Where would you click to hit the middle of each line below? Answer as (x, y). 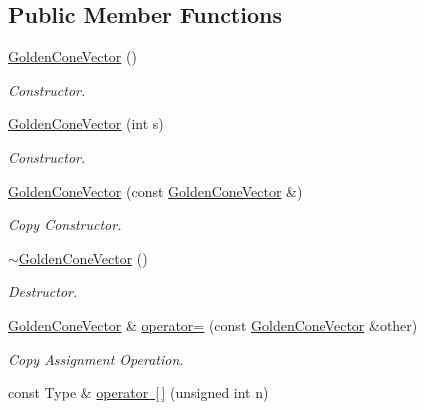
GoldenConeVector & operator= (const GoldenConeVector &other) (213, 324)
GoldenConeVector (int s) (86, 123)
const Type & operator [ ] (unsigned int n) (138, 392)
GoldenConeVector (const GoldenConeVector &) (155, 190)
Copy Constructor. (65, 224)
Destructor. (43, 291)
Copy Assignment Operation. (96, 358)
